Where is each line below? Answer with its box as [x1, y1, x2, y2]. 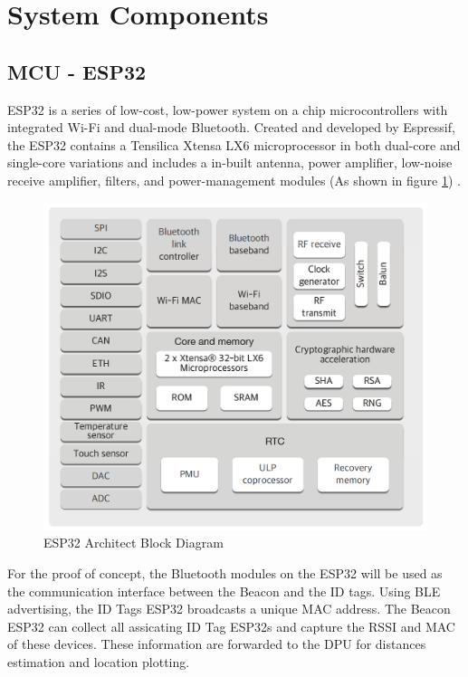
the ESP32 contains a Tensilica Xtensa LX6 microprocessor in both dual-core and [7, 135, 461, 154]
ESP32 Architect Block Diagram [43, 533, 224, 552]
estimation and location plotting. [7, 653, 190, 671]
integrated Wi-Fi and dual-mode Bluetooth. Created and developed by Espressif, [7, 118, 455, 137]
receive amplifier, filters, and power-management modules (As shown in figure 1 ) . [7, 170, 461, 189]
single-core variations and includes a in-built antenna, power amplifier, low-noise [7, 153, 453, 172]
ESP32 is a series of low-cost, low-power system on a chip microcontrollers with [7, 100, 448, 119]
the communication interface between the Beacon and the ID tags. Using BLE [7, 581, 441, 600]
